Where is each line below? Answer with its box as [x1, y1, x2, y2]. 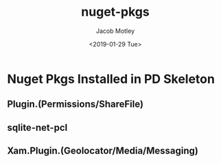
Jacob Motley [95, 27, 135, 35]
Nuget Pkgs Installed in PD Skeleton [7, 71, 215, 86]
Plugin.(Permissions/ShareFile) [7, 99, 144, 110]
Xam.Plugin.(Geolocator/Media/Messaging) [7, 145, 199, 157]
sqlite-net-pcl [7, 121, 68, 134]
